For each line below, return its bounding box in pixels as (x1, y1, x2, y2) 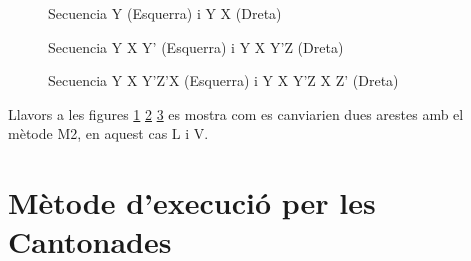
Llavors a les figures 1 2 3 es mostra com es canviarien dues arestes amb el (8, 103, 464, 124)
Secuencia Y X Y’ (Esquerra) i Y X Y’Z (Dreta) (48, 36, 344, 57)
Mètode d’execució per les (8, 182, 376, 223)
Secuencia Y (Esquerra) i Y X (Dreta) (48, 3, 282, 23)
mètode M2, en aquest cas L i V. (8, 123, 209, 144)
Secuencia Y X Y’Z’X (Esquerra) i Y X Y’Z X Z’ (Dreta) (48, 70, 399, 91)
